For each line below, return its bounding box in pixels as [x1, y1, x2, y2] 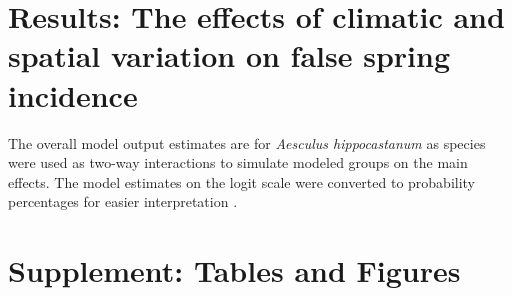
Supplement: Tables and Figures [8, 250, 461, 291]
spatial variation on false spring [8, 35, 451, 76]
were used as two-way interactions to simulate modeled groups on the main [8, 152, 468, 173]
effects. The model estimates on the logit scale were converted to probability [8, 171, 476, 192]
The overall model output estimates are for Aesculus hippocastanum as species [8, 132, 486, 153]
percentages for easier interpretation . [8, 191, 238, 212]
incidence [8, 74, 138, 115]
